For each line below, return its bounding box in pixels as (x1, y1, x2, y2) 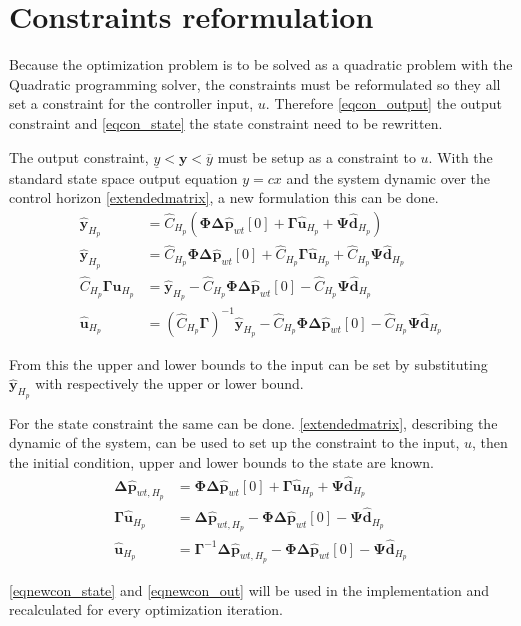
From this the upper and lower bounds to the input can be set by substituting (9, 353, 488, 374)
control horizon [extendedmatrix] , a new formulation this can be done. (9, 187, 439, 208)
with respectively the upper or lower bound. (35, 373, 304, 394)
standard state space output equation (9, 167, 238, 188)
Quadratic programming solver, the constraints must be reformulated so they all (9, 73, 501, 94)
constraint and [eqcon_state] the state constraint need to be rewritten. (9, 112, 443, 133)
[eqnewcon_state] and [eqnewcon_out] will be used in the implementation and (9, 579, 490, 600)
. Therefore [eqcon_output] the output (265, 93, 503, 114)
